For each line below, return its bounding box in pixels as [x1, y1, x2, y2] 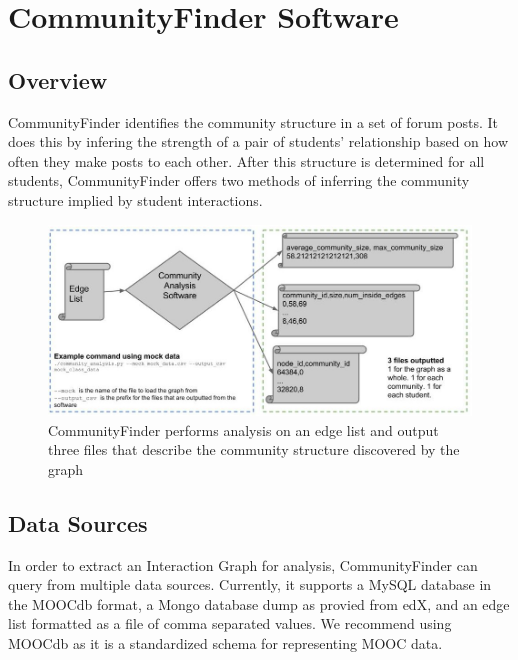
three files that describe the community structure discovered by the [48, 439, 460, 460]
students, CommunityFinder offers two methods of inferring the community [8, 170, 470, 191]
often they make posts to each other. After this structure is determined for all [8, 150, 485, 171]
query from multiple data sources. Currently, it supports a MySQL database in [8, 574, 492, 595]
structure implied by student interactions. [8, 189, 263, 210]
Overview [8, 64, 108, 95]
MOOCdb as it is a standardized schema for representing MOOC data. [8, 633, 443, 654]
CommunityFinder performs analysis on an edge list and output [48, 419, 439, 440]
